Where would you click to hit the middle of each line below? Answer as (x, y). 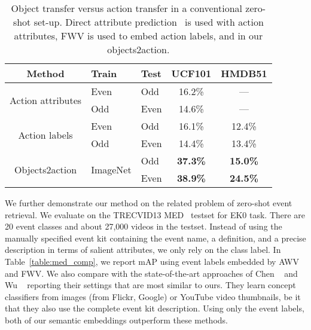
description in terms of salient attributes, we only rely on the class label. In (143, 250)
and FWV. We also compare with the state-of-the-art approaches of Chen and (151, 273)
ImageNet (111, 169)
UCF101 (191, 73)
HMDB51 (244, 73)
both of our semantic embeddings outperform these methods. (116, 320)
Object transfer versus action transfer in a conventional (126, 8)
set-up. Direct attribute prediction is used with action (149, 22)
